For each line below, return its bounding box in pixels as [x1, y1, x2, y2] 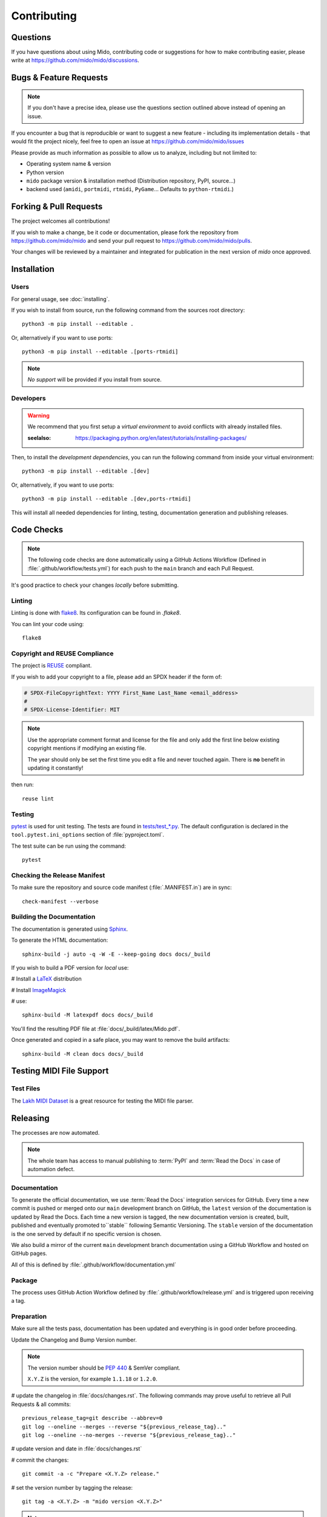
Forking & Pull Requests [11, 201, 103, 212]
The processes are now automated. [11, 1129, 100, 1136]
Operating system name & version [26, 160, 111, 167]
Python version [26, 169, 64, 176]
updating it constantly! [27, 764, 84, 771]
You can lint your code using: [11, 620, 84, 627]
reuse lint [22, 795, 54, 802]
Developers [11, 394, 46, 402]
